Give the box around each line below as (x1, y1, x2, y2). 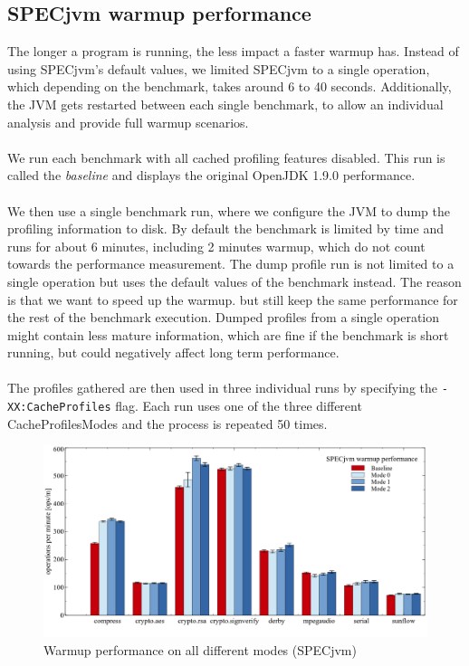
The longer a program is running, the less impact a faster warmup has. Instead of (7, 42, 459, 61)
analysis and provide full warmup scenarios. (7, 112, 249, 131)
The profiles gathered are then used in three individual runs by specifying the (7, 378, 437, 397)
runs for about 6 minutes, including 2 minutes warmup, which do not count (7, 236, 426, 255)
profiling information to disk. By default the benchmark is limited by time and (7, 219, 444, 238)
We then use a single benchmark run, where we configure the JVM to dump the (7, 201, 450, 220)
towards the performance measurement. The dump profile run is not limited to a (7, 254, 455, 273)
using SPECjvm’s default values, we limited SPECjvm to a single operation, (7, 59, 430, 78)
